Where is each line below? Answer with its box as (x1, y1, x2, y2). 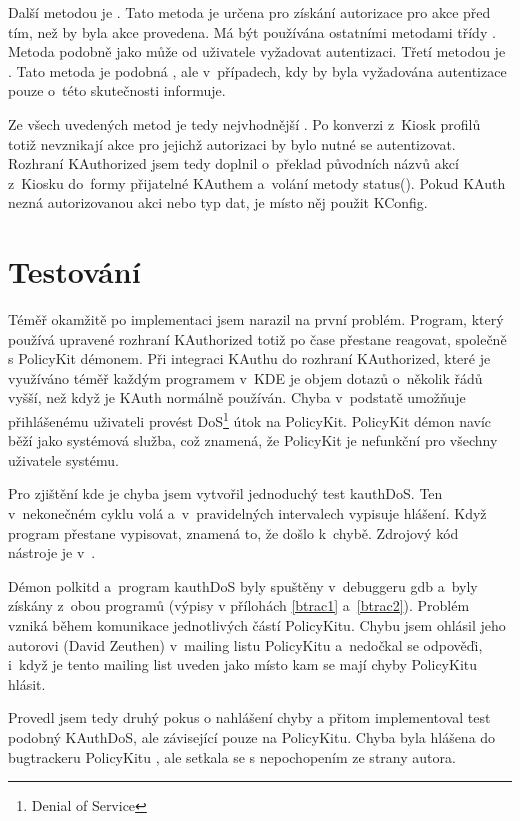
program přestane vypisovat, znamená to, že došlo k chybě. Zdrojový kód (8, 522, 459, 543)
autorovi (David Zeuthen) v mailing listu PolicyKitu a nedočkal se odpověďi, (8, 634, 483, 655)
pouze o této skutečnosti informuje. (8, 80, 226, 101)
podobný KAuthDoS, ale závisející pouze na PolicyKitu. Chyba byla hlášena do (8, 727, 496, 747)
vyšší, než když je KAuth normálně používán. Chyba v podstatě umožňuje (8, 387, 466, 408)
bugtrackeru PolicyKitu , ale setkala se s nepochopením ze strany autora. (8, 746, 456, 767)
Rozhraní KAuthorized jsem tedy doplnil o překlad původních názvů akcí (8, 153, 459, 174)
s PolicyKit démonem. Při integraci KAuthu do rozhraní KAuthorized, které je (8, 348, 491, 369)
